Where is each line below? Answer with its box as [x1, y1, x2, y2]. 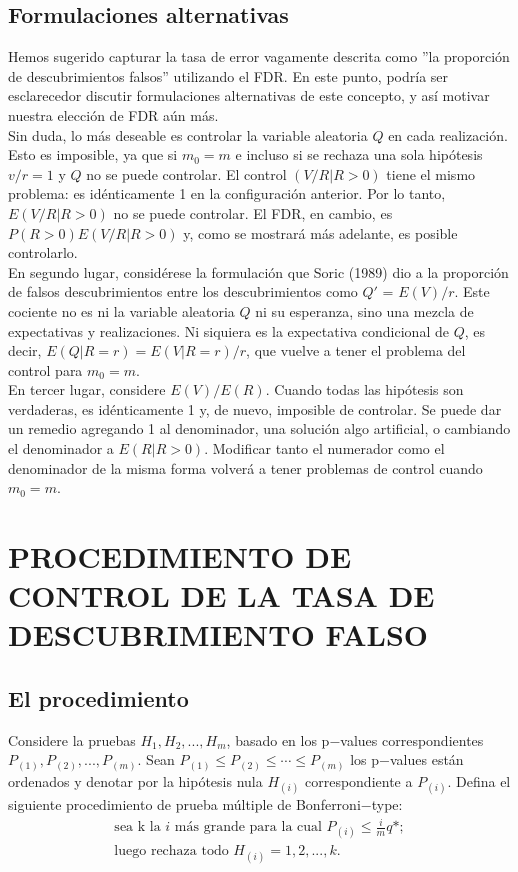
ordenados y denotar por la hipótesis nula [8, 770, 263, 791]
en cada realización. [388, 124, 508, 145]
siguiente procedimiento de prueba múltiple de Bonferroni [8, 794, 361, 815]
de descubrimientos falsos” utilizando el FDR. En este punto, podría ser [8, 65, 449, 86]
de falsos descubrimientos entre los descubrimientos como [8, 281, 358, 302]
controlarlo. [8, 242, 78, 263]
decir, [8, 340, 42, 361]
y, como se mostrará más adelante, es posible [183, 222, 458, 243]
